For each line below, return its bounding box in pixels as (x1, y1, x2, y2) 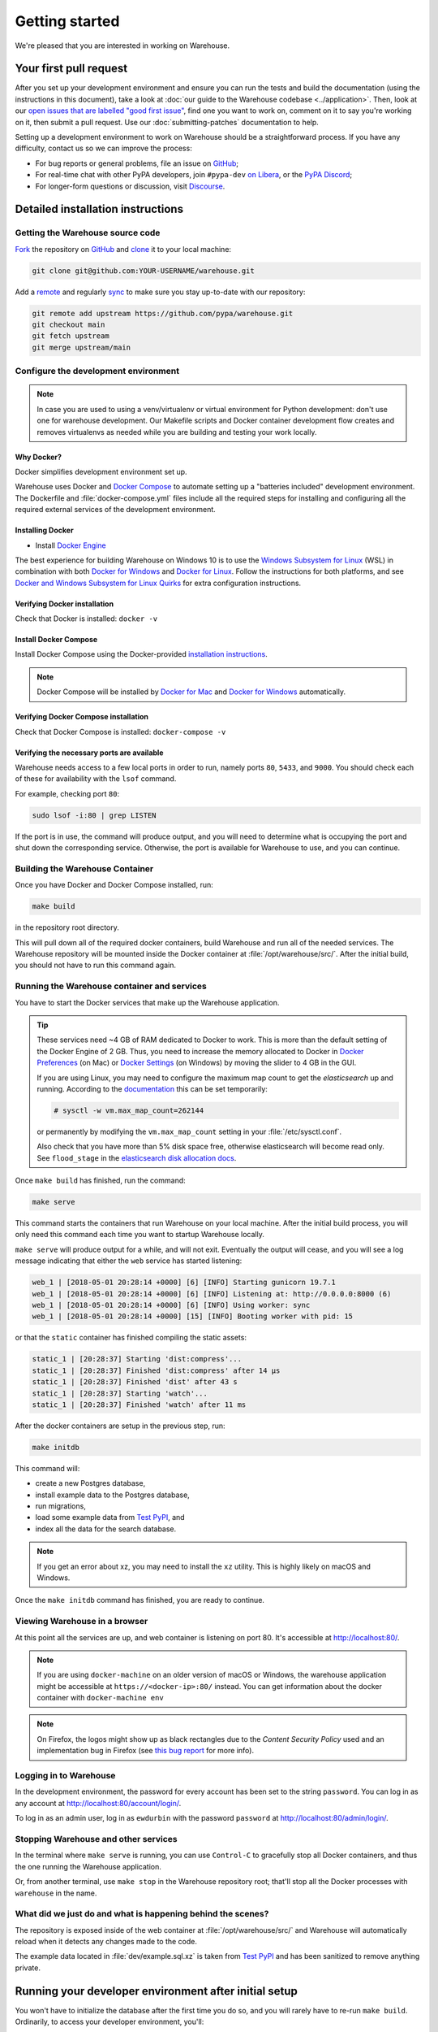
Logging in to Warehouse (15, 1770, 116, 1782)
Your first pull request (15, 62, 128, 76)
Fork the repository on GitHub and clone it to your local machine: (15, 244, 231, 254)
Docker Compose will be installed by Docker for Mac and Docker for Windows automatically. (36, 687, 346, 697)
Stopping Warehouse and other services (15, 1833, 178, 1844)
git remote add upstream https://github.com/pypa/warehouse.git (32, 309, 294, 318)
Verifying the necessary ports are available (15, 748, 164, 758)
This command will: (15, 1463, 80, 1473)
